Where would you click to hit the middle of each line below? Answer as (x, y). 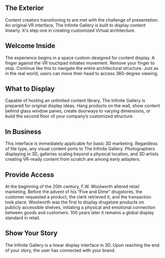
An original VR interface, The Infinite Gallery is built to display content (75, 25)
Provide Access (30, 175)
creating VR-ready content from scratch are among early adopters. (73, 159)
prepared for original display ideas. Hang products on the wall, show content (82, 106)
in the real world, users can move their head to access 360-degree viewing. (82, 73)
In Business (23, 131)
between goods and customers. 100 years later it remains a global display (80, 213)
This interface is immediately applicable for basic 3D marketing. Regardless (82, 143)
